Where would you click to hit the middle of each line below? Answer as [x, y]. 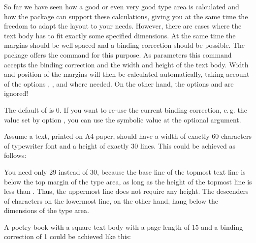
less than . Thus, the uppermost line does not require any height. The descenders [126, 191]
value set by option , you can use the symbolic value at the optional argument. [123, 119]
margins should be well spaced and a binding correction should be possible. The [125, 45]
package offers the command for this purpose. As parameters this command [118, 54]
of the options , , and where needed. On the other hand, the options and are [119, 83]
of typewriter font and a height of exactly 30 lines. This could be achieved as [120, 145]
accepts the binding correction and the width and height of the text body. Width [126, 64]
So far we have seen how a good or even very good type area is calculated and [122, 6]
